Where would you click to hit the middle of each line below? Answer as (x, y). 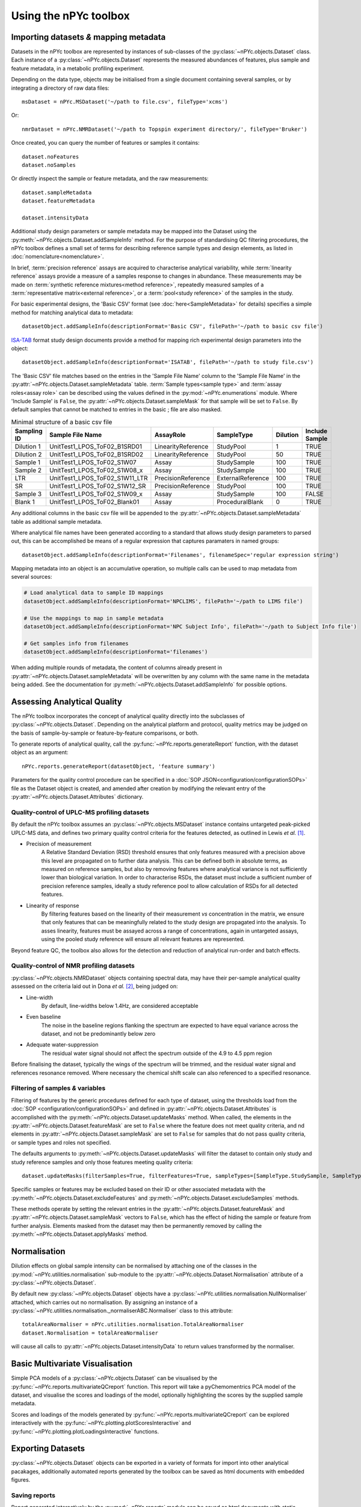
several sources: (32, 577)
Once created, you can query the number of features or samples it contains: (105, 143)
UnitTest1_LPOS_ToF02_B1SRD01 (96, 447)
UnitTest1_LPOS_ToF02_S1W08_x (96, 470)
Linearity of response (53, 905)
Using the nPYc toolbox (71, 16)
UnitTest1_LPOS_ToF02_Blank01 (94, 502)
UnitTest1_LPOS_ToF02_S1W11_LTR (98, 478)
